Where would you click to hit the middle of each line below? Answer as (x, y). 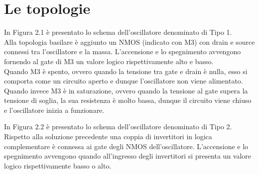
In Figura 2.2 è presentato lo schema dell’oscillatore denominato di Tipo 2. (118, 127)
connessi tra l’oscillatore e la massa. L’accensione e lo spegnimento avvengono (123, 51)
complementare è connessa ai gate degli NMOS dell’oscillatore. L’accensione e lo (126, 146)
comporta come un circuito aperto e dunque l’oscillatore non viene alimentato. (124, 81)
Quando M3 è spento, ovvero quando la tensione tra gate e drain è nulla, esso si (126, 71)
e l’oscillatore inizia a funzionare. (54, 110)
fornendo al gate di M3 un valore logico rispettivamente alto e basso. (109, 61)
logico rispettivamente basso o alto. (58, 165)
